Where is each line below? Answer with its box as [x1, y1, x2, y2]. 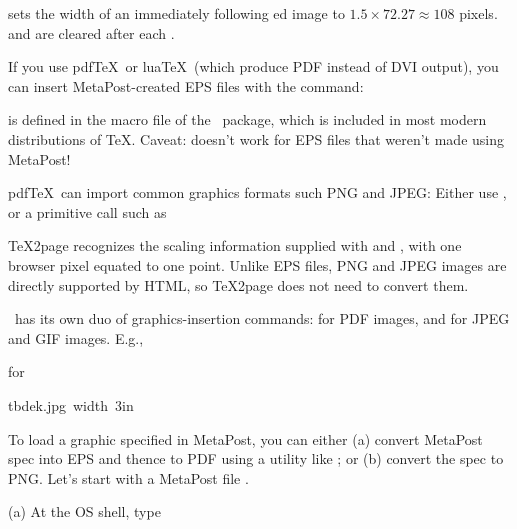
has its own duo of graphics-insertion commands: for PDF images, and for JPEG [14, 308, 510, 329]
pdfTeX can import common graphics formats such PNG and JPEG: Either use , [8, 182, 507, 203]
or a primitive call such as [8, 201, 167, 222]
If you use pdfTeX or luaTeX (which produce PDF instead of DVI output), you [8, 56, 499, 77]
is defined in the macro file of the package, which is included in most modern [8, 109, 487, 130]
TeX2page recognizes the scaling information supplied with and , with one [8, 235, 462, 256]
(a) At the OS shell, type [8, 501, 161, 522]
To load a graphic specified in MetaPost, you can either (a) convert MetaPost [8, 428, 483, 449]
